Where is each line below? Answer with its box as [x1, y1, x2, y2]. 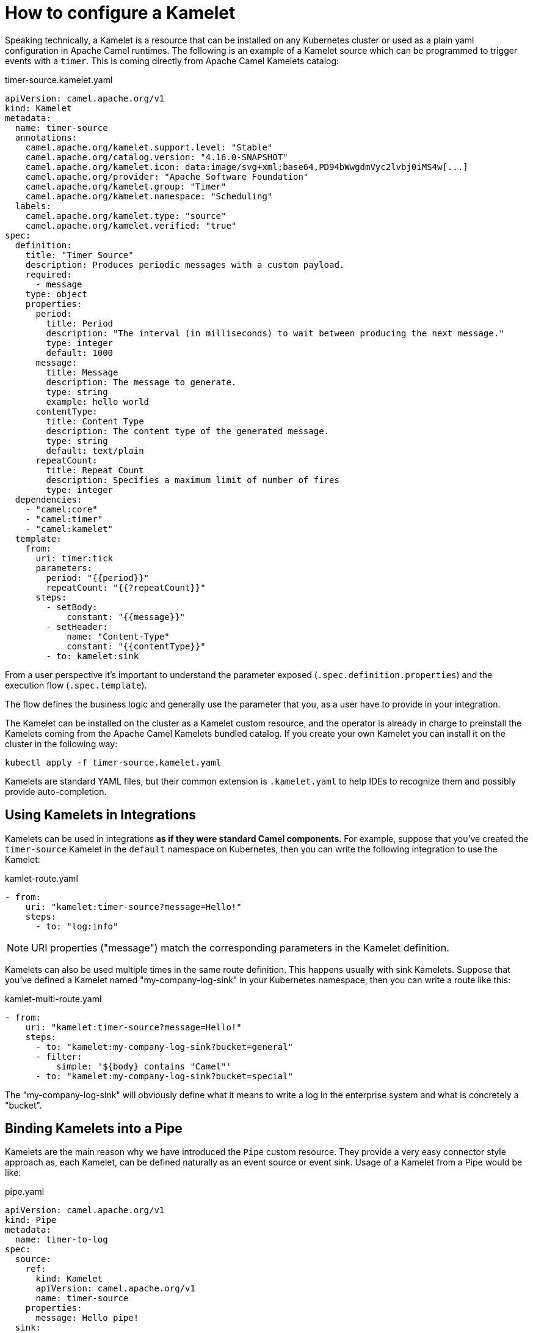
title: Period [46, 318, 114, 328]
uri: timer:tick [35, 553, 114, 563]
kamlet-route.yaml [5, 873, 78, 884]
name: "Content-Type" [67, 631, 170, 641]
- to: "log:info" [35, 921, 118, 931]
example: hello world [46, 396, 150, 407]
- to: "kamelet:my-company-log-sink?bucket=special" [35, 1071, 294, 1081]
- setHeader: [46, 621, 108, 632]
